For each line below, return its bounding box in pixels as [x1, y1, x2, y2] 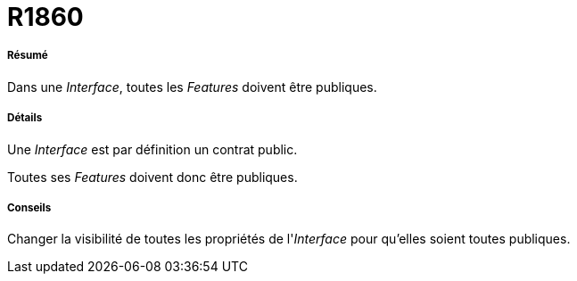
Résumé [7, 49, 48, 62]
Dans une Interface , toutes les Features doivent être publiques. [7, 79, 377, 95]
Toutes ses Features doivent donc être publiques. [7, 169, 298, 185]
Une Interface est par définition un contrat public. [7, 141, 298, 157]
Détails [7, 112, 43, 125]
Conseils [7, 201, 52, 214]
